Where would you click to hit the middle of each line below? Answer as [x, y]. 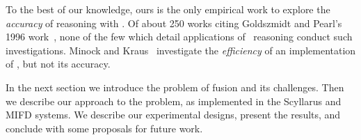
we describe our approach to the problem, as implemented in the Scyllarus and [174, 101]
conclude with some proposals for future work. [104, 128]
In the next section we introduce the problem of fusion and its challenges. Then [175, 87]
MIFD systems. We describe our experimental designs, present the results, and [173, 115]
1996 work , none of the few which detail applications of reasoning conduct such [179, 37]
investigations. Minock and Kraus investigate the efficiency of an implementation [181, 50]
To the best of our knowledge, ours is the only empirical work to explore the [168, 9]
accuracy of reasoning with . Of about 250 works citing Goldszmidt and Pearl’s [174, 23]
